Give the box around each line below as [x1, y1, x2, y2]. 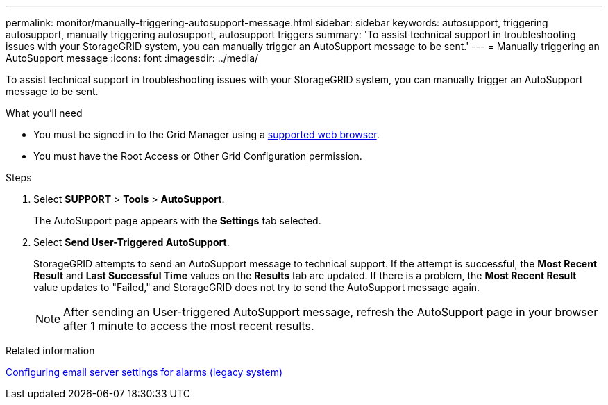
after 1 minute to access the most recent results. [63, 319, 314, 333]
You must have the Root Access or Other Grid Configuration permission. [33, 150, 362, 162]
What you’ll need [6, 107, 83, 119]
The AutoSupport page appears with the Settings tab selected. [33, 215, 321, 226]
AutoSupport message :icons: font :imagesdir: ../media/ [6, 52, 259, 64]
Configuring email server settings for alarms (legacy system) [6, 366, 283, 378]
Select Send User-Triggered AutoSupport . [33, 236, 230, 248]
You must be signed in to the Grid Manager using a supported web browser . [33, 129, 380, 140]
